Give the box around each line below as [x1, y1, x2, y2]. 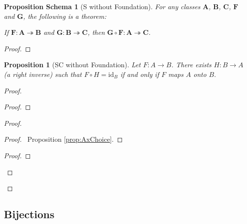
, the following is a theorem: [23, 11, 107, 21]
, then [87, 27, 105, 37]
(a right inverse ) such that [4, 69, 82, 79]
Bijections [4, 207, 55, 222]
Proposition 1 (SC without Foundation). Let [4, 60, 141, 70]
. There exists [171, 60, 212, 70]
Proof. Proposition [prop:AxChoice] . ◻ [4, 134, 123, 144]
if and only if [120, 69, 159, 79]
